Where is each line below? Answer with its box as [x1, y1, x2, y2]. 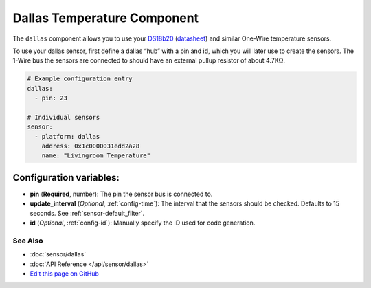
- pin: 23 [34, 94, 68, 102]
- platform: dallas [34, 133, 100, 140]
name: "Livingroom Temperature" [41, 152, 151, 159]
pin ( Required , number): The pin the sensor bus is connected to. [30, 190, 213, 198]
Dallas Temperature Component [12, 10, 199, 25]
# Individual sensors [27, 113, 100, 121]
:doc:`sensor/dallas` [30, 250, 86, 258]
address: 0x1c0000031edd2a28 [41, 142, 140, 151]
